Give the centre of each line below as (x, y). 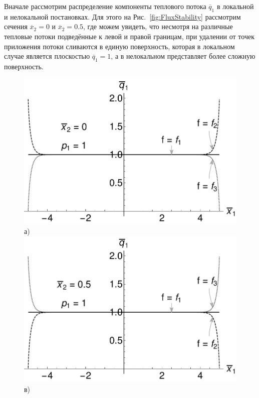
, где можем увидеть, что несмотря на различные (158, 26)
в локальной (235, 6)
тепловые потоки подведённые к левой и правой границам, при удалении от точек (129, 36)
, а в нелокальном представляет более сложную (183, 56)
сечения (16, 26)
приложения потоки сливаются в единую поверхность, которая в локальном (119, 46)
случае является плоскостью (47, 56)
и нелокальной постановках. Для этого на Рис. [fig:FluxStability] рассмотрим (122, 16)
